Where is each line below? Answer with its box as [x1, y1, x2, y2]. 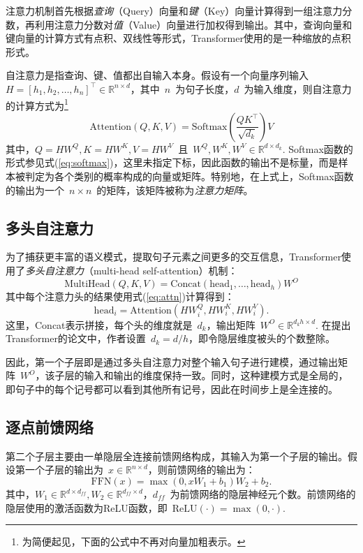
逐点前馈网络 [6, 416, 94, 438]
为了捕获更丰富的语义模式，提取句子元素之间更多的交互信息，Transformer [6, 249, 341, 264]
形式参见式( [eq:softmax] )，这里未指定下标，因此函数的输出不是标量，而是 [6, 155, 339, 170]
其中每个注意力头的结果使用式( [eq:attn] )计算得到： [6, 289, 235, 304]
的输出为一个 [6, 182, 64, 197]
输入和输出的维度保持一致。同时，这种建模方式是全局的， [84, 368, 348, 383]
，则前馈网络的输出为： [147, 462, 255, 477]
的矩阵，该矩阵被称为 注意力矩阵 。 [96, 182, 253, 197]
